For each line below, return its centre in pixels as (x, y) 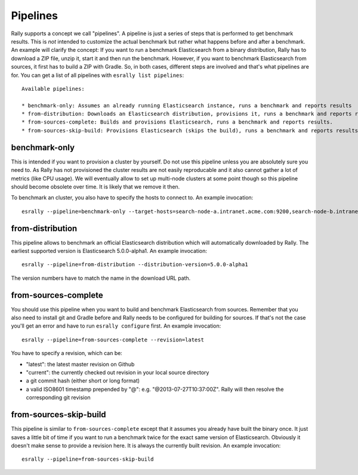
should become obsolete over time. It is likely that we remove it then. (95, 186)
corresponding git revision (58, 397)
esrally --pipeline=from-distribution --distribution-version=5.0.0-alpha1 (135, 265)
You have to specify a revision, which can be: (67, 353)
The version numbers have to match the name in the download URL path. (101, 278)
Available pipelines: (53, 89)
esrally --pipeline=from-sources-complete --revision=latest (113, 340)
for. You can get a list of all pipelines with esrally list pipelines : (98, 75)
